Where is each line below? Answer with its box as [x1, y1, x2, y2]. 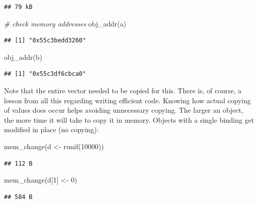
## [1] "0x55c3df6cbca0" [4, 70, 86, 78]
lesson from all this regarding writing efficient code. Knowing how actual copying [4, 95, 251, 105]
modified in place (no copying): [4, 124, 99, 135]
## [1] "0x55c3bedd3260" [4, 37, 86, 44]
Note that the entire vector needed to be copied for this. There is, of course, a [4, 85, 242, 95]
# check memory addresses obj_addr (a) [4, 18, 127, 28]
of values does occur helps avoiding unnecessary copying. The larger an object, [4, 105, 244, 115]
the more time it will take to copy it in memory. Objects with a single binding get [4, 114, 254, 125]
